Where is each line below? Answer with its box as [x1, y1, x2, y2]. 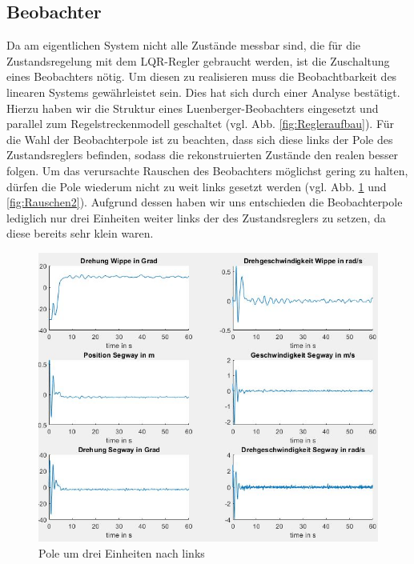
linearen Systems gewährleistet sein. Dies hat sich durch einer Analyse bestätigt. [6, 83, 400, 100]
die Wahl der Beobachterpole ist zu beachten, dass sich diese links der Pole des [6, 130, 393, 147]
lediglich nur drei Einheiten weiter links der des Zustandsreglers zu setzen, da [6, 209, 386, 226]
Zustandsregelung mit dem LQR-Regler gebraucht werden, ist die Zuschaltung [6, 52, 390, 69]
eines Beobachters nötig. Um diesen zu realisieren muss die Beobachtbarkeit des [6, 68, 397, 85]
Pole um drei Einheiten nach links [38, 544, 205, 561]
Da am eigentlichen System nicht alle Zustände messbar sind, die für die [6, 37, 361, 54]
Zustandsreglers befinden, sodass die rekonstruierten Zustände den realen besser [6, 146, 399, 163]
